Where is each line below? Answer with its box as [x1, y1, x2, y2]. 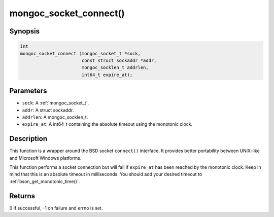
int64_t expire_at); [81, 71, 133, 78]
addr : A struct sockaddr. [22, 107, 74, 113]
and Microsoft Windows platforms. [9, 155, 82, 161]
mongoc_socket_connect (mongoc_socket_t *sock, [20, 51, 141, 56]
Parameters [9, 87, 47, 95]
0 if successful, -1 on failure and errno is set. [9, 205, 103, 211]
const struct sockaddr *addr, [81, 57, 157, 63]
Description [9, 134, 48, 143]
